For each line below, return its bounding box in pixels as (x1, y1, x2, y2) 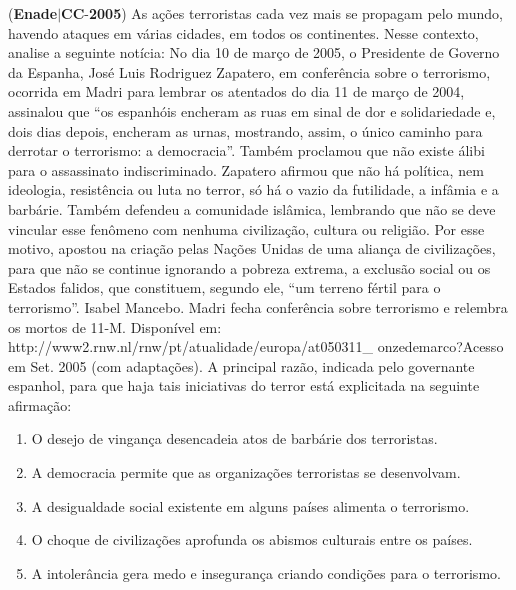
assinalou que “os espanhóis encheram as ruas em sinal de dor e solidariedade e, (8, 100, 496, 121)
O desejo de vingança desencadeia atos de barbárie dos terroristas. (31, 428, 438, 449)
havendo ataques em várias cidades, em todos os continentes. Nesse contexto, (8, 22, 479, 43)
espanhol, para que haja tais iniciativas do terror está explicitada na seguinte (8, 375, 480, 396)
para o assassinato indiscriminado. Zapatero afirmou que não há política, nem (8, 159, 484, 180)
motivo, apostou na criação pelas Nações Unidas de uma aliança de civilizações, (8, 238, 496, 259)
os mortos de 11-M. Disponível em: (8, 316, 222, 337)
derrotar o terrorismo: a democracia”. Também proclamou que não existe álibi (8, 140, 485, 161)
